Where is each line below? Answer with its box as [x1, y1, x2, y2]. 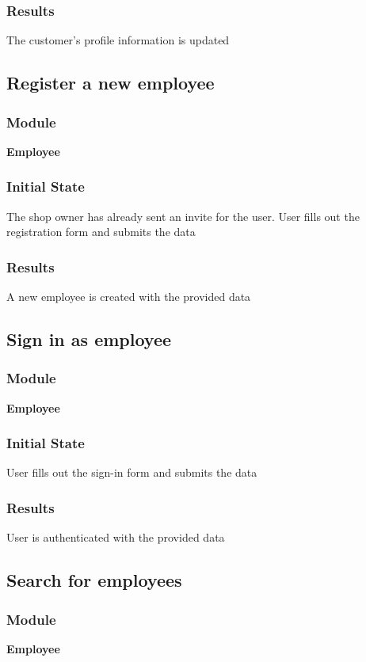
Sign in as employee [6, 327, 172, 352]
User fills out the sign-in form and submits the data [6, 464, 257, 481]
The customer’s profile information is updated [6, 32, 230, 48]
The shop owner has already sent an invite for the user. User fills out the [6, 207, 360, 224]
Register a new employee [6, 70, 215, 95]
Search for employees [6, 568, 182, 592]
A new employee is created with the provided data [6, 288, 251, 305]
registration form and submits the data [6, 223, 196, 240]
